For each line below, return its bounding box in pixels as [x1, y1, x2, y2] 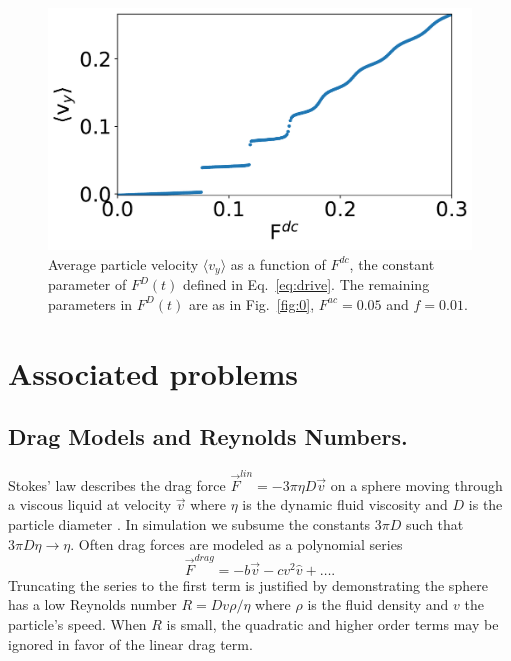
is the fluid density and [307, 594, 449, 615]
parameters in [48, 293, 133, 314]
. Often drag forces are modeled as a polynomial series [70, 533, 403, 554]
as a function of [230, 253, 326, 274]
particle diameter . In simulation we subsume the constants [8, 513, 371, 534]
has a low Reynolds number [8, 594, 177, 615]
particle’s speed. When [8, 614, 147, 635]
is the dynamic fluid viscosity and [242, 494, 448, 515]
